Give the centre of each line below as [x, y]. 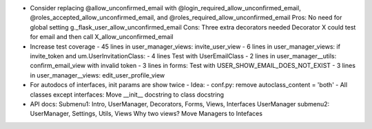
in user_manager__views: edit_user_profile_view [97, 75]
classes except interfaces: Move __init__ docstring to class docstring [127, 94]
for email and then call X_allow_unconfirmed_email [102, 37]
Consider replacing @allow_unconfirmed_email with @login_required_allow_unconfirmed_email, [165, 8]
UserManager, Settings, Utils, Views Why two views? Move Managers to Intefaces [146, 114]
